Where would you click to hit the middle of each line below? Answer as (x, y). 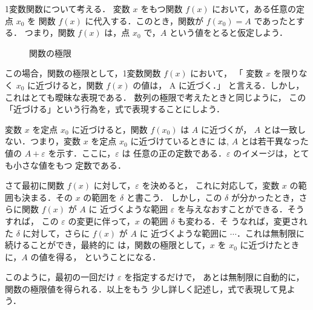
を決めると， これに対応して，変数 (211, 185)
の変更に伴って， (101, 221)
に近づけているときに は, (180, 141)
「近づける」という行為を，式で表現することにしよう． (115, 109)
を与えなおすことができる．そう (241, 209)
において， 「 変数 (227, 73)
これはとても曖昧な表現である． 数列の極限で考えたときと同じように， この (156, 97)
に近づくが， (226, 129)
